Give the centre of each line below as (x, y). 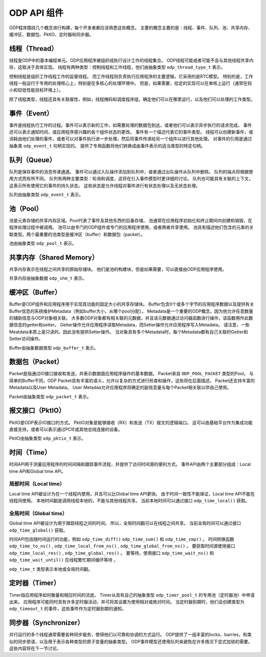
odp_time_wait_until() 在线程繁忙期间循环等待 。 (64, 560)
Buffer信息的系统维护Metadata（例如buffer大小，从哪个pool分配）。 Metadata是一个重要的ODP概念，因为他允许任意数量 (131, 311)
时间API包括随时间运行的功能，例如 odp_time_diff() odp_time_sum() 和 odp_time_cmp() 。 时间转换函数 (122, 539)
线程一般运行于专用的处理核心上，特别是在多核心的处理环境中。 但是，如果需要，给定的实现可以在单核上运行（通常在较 (131, 83)
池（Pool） (26, 209)
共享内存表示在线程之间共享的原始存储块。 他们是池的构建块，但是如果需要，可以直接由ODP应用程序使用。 (118, 269)
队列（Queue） (33, 160)
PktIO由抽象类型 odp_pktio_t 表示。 (48, 438)
